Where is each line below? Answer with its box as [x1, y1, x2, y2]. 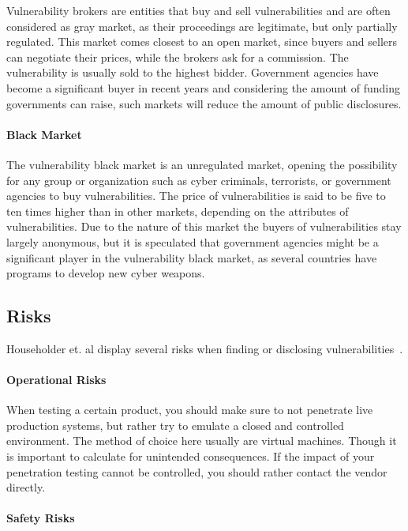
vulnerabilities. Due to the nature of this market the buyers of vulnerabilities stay [6, 218, 402, 235]
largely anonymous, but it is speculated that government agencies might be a [6, 233, 379, 250]
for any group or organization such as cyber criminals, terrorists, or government [6, 171, 391, 188]
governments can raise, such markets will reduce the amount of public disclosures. [6, 95, 402, 111]
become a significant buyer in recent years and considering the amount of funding [6, 79, 400, 96]
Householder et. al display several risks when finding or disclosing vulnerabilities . [6, 340, 403, 356]
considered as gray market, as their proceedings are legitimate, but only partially [6, 17, 398, 34]
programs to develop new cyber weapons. [6, 265, 205, 281]
